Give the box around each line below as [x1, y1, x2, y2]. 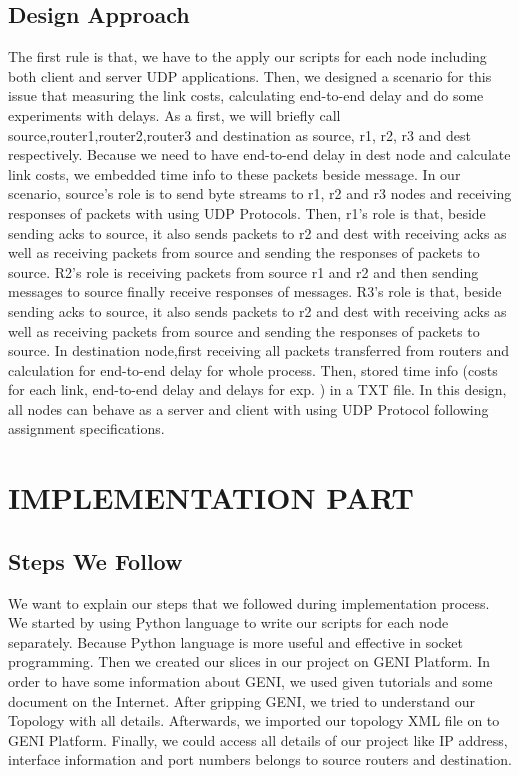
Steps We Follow [8, 545, 183, 576]
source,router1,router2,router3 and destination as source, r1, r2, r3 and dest [8, 124, 471, 145]
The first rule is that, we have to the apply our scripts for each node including [8, 46, 487, 67]
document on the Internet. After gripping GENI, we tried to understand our [8, 690, 475, 711]
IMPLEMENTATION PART [8, 477, 414, 518]
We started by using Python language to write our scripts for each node [8, 612, 449, 633]
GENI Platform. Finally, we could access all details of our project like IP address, [8, 729, 508, 750]
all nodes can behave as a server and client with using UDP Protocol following [8, 398, 489, 419]
